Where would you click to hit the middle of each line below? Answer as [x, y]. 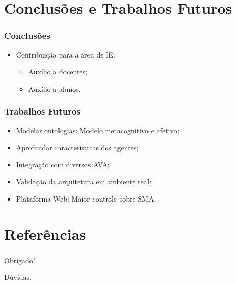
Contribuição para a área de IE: [66, 54]
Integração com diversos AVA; [63, 164]
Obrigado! [20, 260]
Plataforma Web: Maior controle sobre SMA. [86, 198]
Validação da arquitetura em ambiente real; [84, 181]
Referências [45, 233]
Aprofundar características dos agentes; [77, 147]
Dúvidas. [18, 277]
